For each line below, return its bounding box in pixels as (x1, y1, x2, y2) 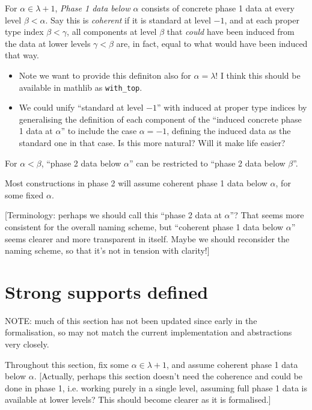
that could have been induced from (167, 25, 295, 38)
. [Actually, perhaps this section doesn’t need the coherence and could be (34, 370, 303, 382)
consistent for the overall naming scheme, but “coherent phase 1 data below (5, 220, 284, 233)
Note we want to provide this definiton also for (19, 69, 191, 81)
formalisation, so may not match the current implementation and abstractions (5, 326, 292, 338)
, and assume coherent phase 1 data (167, 358, 298, 370)
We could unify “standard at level (19, 101, 144, 114)
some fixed (5, 188, 44, 201)
